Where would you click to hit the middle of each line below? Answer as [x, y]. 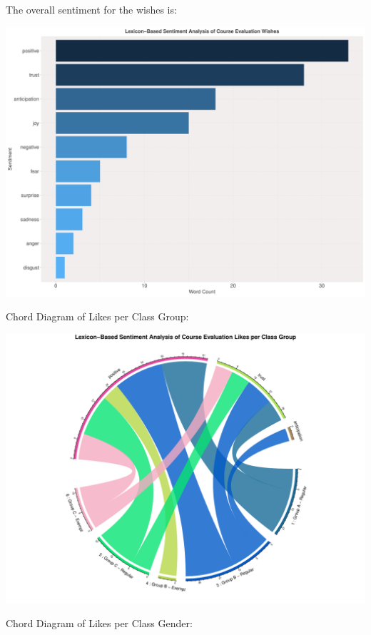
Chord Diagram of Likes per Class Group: [97, 316]
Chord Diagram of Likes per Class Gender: [99, 623]
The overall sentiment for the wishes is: [91, 9]
